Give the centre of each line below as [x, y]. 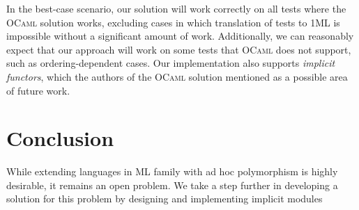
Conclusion [60, 138]
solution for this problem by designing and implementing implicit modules [165, 199]
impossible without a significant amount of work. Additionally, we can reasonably [180, 36]
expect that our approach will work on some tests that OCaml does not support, [179, 49]
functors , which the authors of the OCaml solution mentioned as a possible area [177, 76]
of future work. [38, 90]
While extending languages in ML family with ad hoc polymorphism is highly [172, 171]
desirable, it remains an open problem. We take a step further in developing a [172, 185]
